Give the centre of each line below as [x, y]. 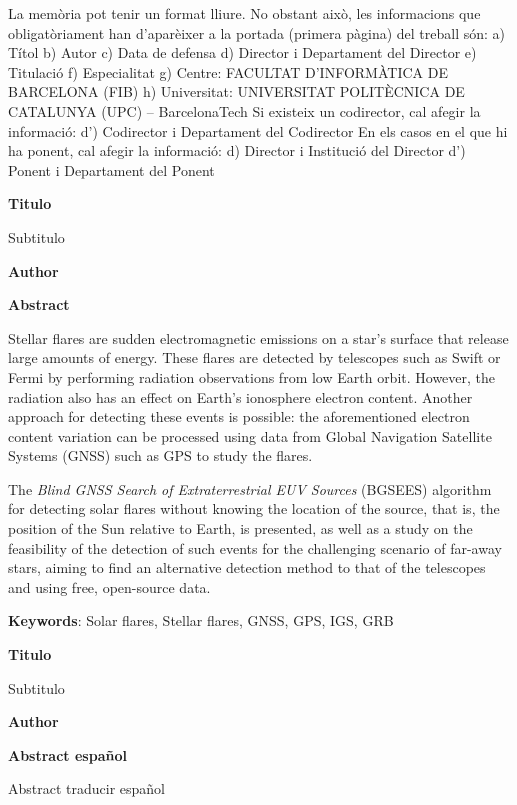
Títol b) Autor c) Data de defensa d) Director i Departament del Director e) [242, 52]
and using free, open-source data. [109, 586]
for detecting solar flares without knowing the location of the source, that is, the [254, 508]
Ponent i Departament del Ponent [111, 169]
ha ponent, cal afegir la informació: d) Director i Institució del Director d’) [237, 150]
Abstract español [67, 754]
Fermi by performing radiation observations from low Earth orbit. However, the [252, 376]
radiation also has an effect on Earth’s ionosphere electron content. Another [240, 396]
